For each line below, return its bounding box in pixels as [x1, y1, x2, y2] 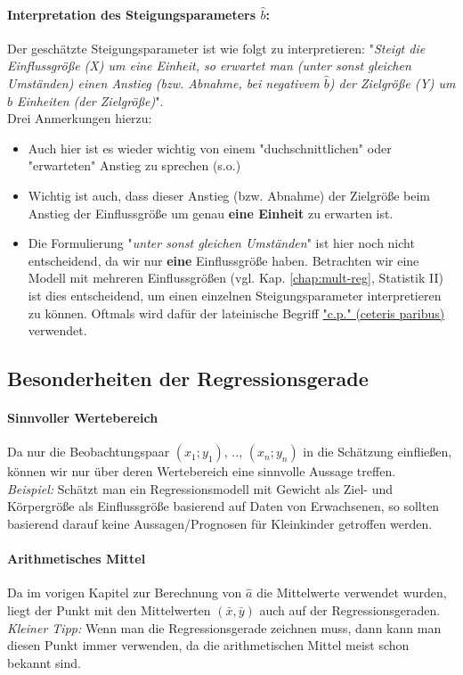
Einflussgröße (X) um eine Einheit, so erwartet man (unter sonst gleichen [7, 56, 411, 75]
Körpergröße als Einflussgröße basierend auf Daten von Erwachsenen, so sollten [7, 497, 440, 515]
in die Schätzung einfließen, [303, 442, 452, 461]
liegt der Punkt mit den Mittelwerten [7, 601, 211, 620]
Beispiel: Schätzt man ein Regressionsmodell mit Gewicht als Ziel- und [7, 479, 394, 498]
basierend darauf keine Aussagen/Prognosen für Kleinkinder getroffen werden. [7, 514, 433, 533]
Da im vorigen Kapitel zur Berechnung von [7, 583, 242, 602]
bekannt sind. [7, 653, 81, 671]
